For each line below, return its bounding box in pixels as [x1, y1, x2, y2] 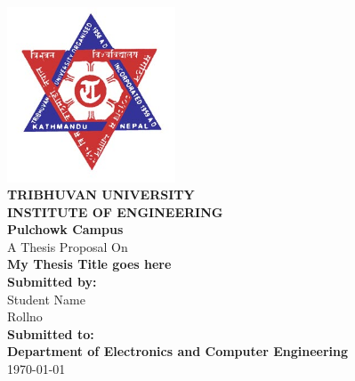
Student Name [7, 289, 85, 308]
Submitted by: [7, 272, 97, 291]
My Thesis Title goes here [7, 255, 172, 273]
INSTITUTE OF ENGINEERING [7, 202, 223, 221]
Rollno [7, 307, 43, 326]
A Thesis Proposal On [7, 237, 128, 255]
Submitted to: [7, 324, 94, 343]
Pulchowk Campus [7, 220, 124, 239]
